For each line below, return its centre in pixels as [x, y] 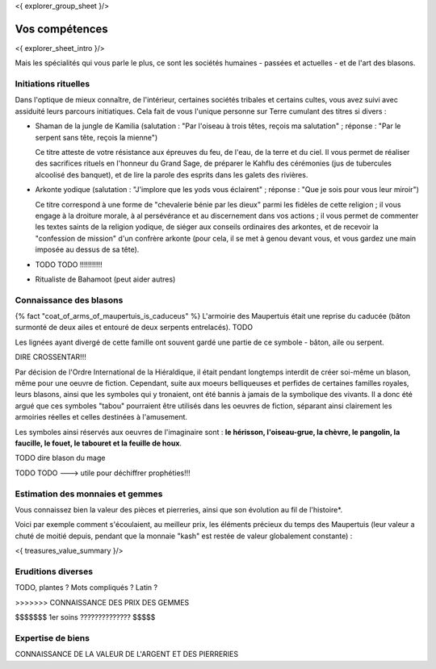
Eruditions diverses [54, 571]
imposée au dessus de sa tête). [87, 249]
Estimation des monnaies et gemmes [89, 494]
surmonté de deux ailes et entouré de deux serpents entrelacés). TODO [134, 328]
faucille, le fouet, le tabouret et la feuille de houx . [98, 443]
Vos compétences [61, 29]
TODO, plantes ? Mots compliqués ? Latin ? [86, 587]
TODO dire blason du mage [60, 458]
